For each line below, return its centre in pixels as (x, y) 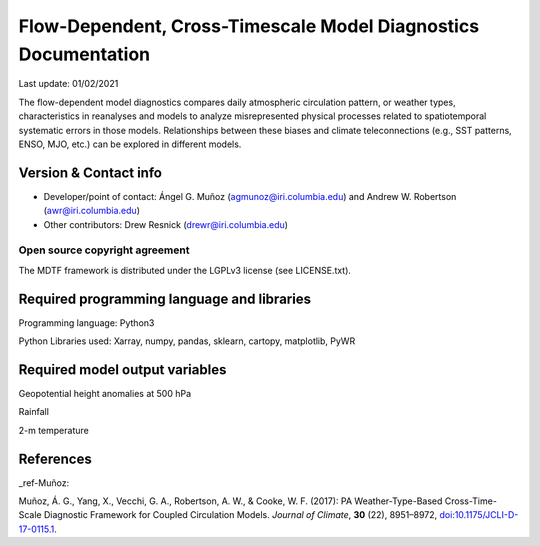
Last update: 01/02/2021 (68, 84)
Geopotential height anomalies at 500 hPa (105, 393)
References (55, 458)
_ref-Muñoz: (44, 482)
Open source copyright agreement (104, 250)
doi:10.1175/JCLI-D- (479, 515)
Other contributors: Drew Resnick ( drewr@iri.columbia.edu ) (166, 224)
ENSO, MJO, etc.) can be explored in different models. (130, 144)
